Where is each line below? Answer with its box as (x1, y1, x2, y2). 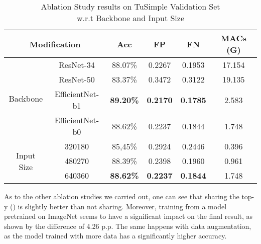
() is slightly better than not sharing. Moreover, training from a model (10, 201, 227, 211)
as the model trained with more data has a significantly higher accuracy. (4, 230, 227, 241)
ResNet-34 (59, 59, 95, 70)
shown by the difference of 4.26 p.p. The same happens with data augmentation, (4, 220, 251, 231)
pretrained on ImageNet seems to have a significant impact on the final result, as (4, 211, 253, 221)
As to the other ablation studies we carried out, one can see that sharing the (4, 191, 239, 201)
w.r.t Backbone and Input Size (76, 12, 185, 24)
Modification (29, 38, 81, 50)
